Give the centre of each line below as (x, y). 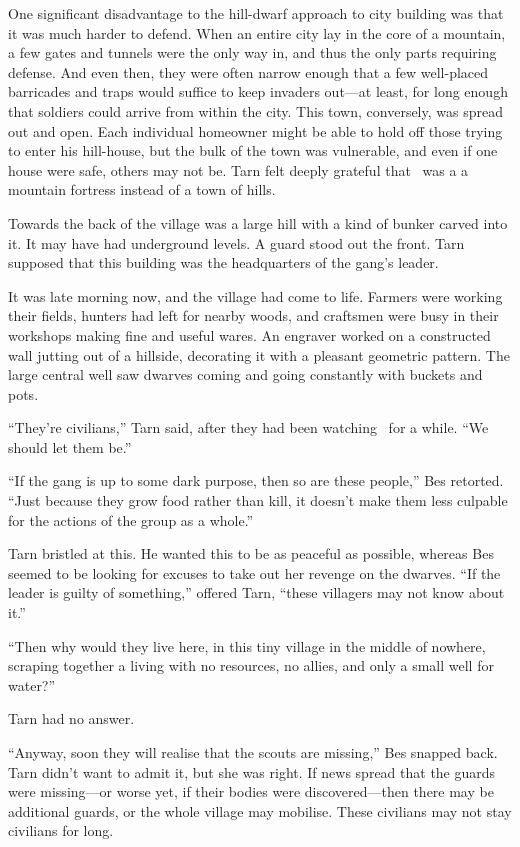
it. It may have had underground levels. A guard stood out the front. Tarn (236, 242)
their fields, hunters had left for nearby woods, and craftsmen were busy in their (253, 315)
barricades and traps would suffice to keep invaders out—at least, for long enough (258, 91)
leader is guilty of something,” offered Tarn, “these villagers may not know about (256, 592)
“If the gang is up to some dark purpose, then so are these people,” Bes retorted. (256, 480)
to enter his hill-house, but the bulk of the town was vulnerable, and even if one (253, 150)
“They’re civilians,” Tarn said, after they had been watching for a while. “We (248, 427)
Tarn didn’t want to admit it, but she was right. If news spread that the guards (252, 771)
